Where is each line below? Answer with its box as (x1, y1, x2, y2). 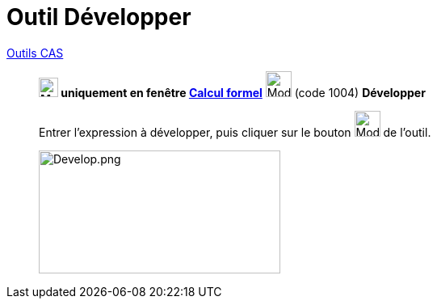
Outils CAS (6, 45, 64, 60)
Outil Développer (6, 3, 191, 31)
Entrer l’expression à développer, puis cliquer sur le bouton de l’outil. (39, 125, 431, 139)
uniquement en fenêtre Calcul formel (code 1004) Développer (61, 85, 426, 100)
